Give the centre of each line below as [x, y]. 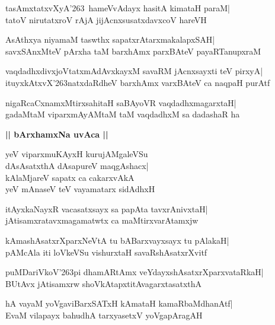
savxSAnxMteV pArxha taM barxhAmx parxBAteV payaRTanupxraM [133, 51]
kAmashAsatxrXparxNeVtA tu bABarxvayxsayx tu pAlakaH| [117, 240]
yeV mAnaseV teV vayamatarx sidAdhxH [80, 189]
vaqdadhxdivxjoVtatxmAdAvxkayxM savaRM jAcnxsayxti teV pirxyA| [134, 71]
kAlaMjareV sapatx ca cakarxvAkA [70, 177]
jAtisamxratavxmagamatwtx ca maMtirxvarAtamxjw [102, 220]
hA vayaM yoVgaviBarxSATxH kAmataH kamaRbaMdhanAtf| [119, 303]
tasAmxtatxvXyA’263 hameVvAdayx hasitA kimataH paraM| [118, 8]
